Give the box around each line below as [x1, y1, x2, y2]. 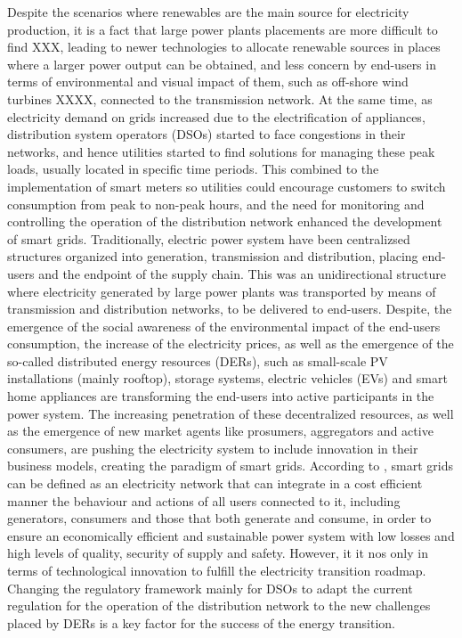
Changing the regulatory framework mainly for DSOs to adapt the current [7, 578, 413, 597]
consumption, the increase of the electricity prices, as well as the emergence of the [7, 334, 454, 353]
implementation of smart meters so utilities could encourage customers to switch [7, 176, 446, 195]
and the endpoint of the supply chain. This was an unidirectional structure [38, 264, 446, 282]
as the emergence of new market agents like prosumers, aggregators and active [7, 421, 434, 440]
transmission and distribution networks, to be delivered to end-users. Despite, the [7, 299, 452, 318]
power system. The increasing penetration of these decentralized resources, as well [7, 404, 454, 422]
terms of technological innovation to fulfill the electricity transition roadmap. [7, 561, 426, 579]
